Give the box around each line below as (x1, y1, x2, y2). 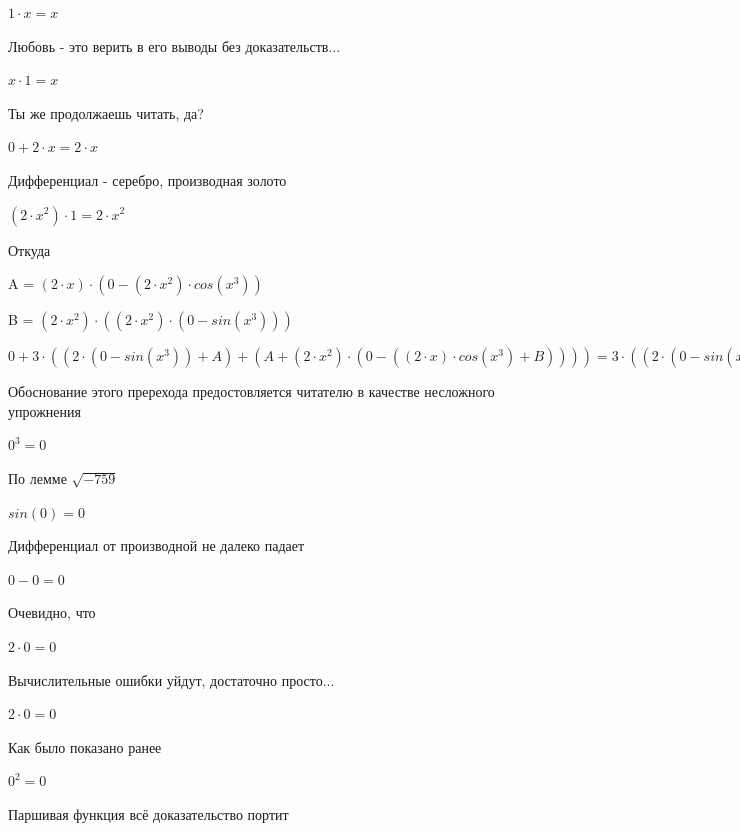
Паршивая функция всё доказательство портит (8, 803, 289, 824)
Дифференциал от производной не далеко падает (8, 535, 305, 556)
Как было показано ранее (8, 736, 162, 757)
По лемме (8, 467, 67, 488)
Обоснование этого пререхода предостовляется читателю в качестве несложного (8, 381, 495, 402)
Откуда (8, 239, 51, 260)
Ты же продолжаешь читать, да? (8, 102, 204, 123)
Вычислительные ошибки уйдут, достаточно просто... (8, 669, 335, 690)
